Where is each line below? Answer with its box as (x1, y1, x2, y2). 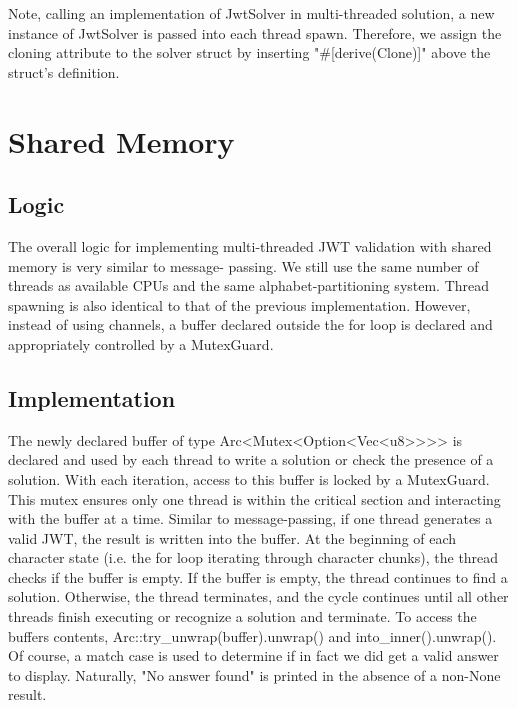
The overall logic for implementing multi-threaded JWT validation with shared (8, 235, 492, 256)
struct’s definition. (8, 61, 120, 82)
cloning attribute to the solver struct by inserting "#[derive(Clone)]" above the (8, 42, 491, 63)
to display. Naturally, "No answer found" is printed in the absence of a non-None (8, 664, 501, 685)
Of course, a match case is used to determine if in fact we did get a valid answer (8, 645, 499, 666)
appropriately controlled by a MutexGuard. (8, 333, 274, 354)
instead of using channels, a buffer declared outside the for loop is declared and (8, 314, 493, 335)
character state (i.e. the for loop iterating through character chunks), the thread (8, 547, 499, 568)
